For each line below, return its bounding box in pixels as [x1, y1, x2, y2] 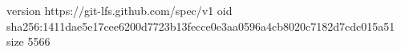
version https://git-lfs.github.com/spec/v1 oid [6, 2, 233, 18]
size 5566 [6, 33, 51, 50]
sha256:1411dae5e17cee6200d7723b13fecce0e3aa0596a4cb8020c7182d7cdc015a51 [6, 17, 395, 34]
